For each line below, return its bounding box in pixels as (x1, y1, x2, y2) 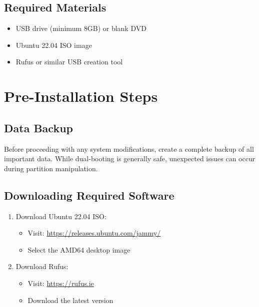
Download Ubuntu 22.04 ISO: (15, 211, 106, 221)
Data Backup (4, 120, 73, 135)
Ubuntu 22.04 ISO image (15, 39, 92, 50)
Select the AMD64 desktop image (27, 244, 130, 255)
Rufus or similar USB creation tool (15, 56, 123, 67)
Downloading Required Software (4, 187, 174, 203)
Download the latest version (27, 295, 113, 305)
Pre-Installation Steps (4, 86, 158, 106)
